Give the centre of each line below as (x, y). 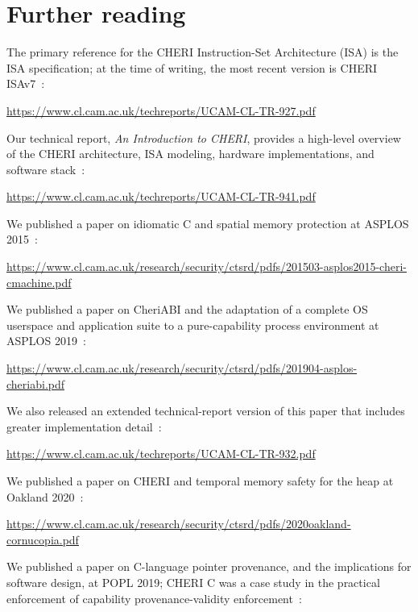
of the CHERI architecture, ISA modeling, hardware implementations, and (190, 154)
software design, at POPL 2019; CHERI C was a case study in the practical (193, 582)
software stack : (46, 169)
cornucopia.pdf (43, 539)
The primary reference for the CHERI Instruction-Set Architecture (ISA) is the (203, 52)
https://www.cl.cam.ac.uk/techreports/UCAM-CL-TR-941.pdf (161, 196)
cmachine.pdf (39, 282)
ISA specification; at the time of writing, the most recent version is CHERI (192, 67)
